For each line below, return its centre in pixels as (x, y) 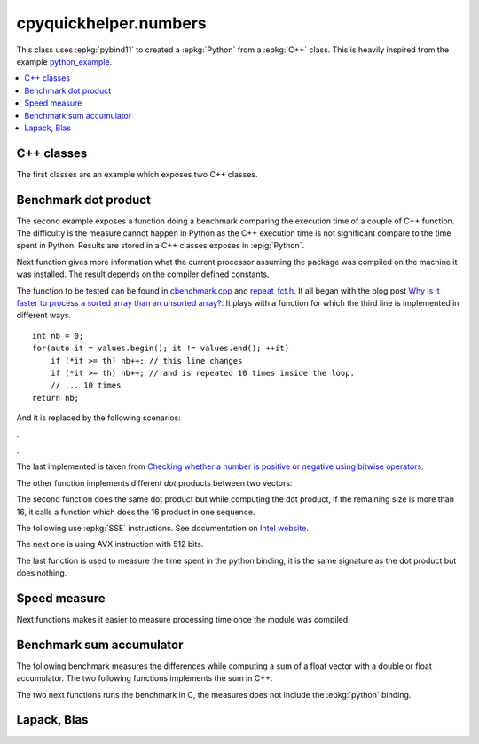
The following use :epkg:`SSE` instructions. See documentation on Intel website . (163, 528)
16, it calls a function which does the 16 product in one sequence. (136, 512)
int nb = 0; (58, 336)
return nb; (56, 398)
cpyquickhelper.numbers (112, 23)
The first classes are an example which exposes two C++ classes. (137, 174)
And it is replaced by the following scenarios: (98, 418)
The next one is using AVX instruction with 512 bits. (110, 544)
